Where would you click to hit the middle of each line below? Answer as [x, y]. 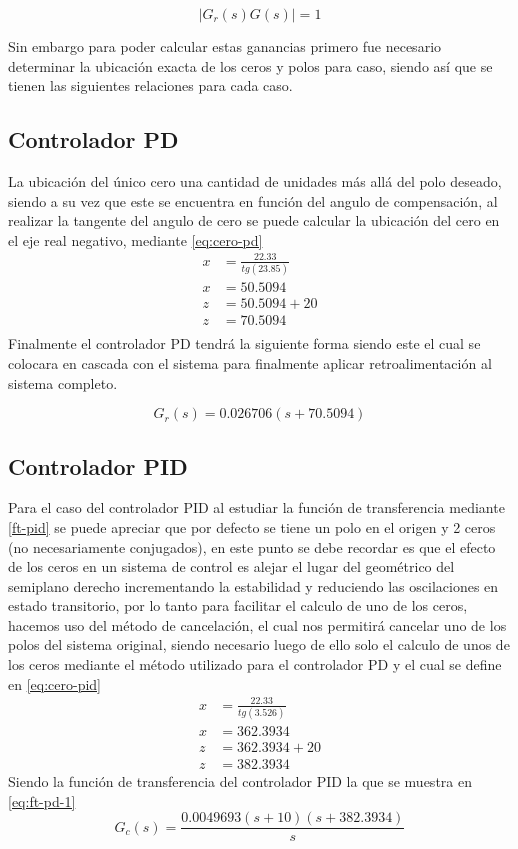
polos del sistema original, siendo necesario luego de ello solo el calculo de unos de [259, 644]
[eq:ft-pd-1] [42, 800]
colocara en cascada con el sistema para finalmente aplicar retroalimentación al [250, 362]
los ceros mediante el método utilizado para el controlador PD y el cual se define [255, 664]
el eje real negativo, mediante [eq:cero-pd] [135, 239]
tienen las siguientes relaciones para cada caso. [150, 85]
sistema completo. [63, 382]
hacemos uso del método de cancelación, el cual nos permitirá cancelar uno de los [257, 624]
